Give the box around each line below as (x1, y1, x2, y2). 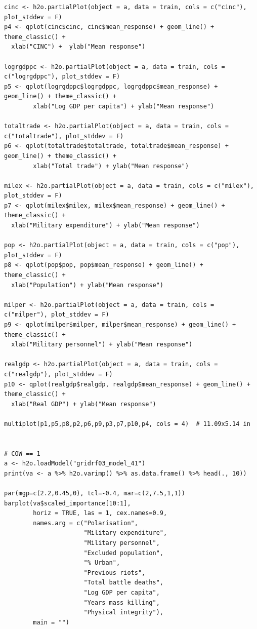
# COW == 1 (4, 450, 40, 457)
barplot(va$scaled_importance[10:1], (4, 499, 131, 507)
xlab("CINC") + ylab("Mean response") (11, 43, 146, 51)
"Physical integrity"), (83, 609, 163, 616)
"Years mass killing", (83, 599, 160, 606)
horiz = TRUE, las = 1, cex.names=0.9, (33, 509, 167, 517)
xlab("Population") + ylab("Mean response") (11, 281, 163, 289)
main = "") (33, 618, 69, 626)
